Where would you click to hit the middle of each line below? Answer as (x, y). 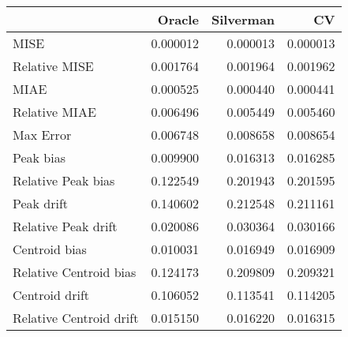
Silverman (243, 19)
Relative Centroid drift (76, 318)
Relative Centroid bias (75, 272)
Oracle (178, 19)
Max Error (42, 135)
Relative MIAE (54, 112)
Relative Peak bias (64, 180)
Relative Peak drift (65, 226)
